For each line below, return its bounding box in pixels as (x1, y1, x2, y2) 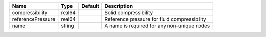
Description (104, 3, 133, 9)
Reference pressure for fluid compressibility (104, 16, 206, 22)
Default (81, 3, 100, 9)
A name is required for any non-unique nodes (104, 22, 210, 29)
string (61, 22, 74, 29)
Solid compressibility (104, 9, 153, 16)
